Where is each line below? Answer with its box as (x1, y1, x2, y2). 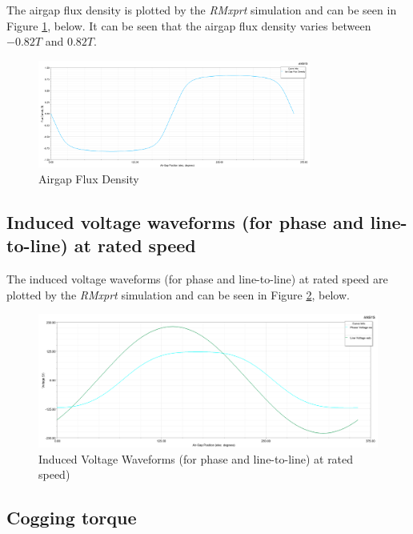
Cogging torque (6, 505, 137, 530)
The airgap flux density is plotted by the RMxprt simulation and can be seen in (6, 2, 397, 18)
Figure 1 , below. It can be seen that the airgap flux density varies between (6, 17, 371, 34)
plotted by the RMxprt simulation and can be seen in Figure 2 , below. (6, 286, 350, 303)
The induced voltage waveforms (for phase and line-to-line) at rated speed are (6, 271, 388, 287)
